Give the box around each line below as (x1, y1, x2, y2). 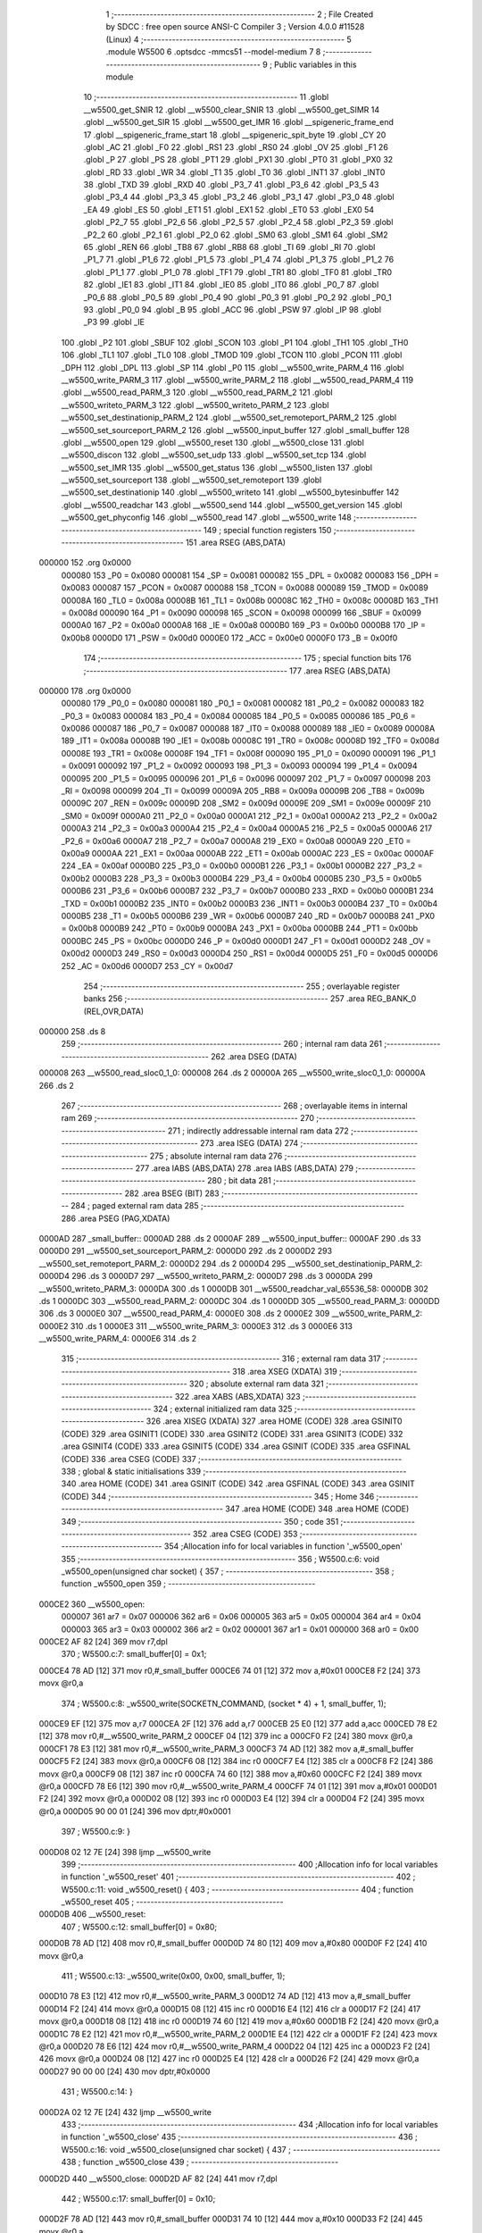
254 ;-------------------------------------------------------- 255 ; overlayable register (83, 981, 401, 991)
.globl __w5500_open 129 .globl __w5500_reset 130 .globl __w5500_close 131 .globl (61, 437, 365, 447)
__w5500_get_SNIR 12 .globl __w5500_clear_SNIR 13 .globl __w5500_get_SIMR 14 (83, 104, 379, 115)
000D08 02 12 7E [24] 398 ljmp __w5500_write (38, 1846, 212, 1857)
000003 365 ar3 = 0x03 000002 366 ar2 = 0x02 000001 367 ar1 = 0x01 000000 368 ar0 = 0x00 (61, 1624, 420, 1635)
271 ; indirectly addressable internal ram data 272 (167, 1125, 349, 1136)
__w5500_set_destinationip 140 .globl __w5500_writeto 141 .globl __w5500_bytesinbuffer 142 (61, 487, 400, 498)
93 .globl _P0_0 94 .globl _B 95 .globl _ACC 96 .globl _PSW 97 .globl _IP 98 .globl (83, 304, 382, 314)
